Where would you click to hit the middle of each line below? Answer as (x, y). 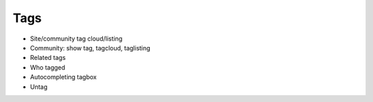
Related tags (48, 58)
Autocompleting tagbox (63, 77)
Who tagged (48, 67)
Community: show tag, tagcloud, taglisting (90, 48)
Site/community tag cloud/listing (76, 39)
